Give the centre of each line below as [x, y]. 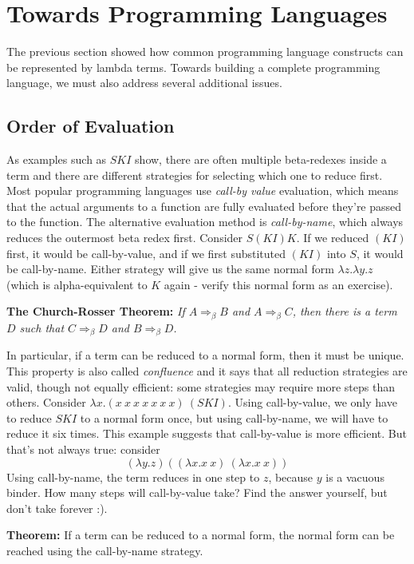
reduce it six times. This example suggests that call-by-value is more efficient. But [207, 433]
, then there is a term [345, 311]
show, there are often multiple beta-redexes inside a [261, 159]
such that [42, 327]
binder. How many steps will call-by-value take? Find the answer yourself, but [197, 493]
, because [291, 477]
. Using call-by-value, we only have [312, 402]
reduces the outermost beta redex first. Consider [125, 238]
